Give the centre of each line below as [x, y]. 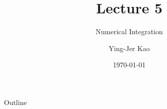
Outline [15, 102]
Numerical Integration [129, 31]
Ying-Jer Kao [129, 48]
